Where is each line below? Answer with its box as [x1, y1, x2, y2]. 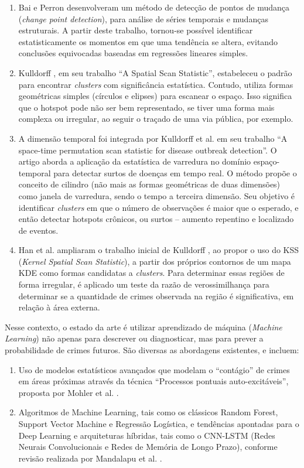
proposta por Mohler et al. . [18, 386, 119, 398]
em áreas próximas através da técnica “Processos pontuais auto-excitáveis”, [18, 375, 289, 387]
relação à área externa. [18, 301, 100, 313]
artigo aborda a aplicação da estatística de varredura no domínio [18, 155, 251, 168]
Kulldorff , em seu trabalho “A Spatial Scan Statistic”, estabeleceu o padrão [18, 66, 292, 78]
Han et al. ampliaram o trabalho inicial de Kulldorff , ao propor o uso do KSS [18, 244, 299, 256]
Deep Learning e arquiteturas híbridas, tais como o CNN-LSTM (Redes [18, 429, 275, 441]
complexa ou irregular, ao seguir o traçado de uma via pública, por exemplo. [18, 112, 293, 125]
